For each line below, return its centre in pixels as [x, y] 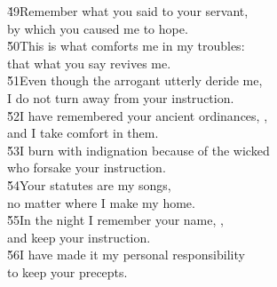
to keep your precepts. [67, 271]
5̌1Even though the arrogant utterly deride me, [135, 80]
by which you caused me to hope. [98, 28]
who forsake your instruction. [87, 167]
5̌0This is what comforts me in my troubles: [126, 46]
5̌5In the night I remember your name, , [115, 220]
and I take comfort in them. [83, 133]
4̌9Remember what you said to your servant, [128, 11]
